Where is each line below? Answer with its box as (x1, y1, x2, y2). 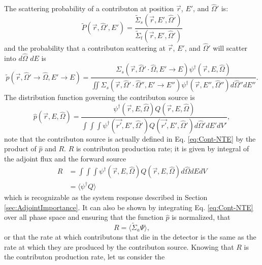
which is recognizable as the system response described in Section (4, 192, 208, 202)
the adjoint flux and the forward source (4, 153, 126, 163)
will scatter (213, 42, 248, 53)
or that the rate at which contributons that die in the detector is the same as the (4, 231, 256, 242)
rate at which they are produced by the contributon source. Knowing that (4, 241, 234, 252)
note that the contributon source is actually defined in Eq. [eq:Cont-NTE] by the (4, 133, 256, 144)
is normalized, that (172, 212, 231, 222)
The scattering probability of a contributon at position (4, 3, 174, 14)
